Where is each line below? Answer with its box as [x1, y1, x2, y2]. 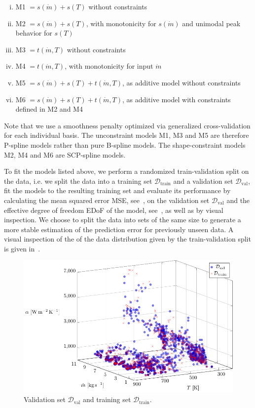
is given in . [4, 243, 40, 253]
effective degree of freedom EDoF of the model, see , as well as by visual [4, 204, 223, 215]
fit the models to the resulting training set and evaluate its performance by [4, 185, 231, 196]
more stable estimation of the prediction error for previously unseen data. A [4, 224, 234, 234]
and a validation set [173, 175, 233, 186]
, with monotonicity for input [65, 61, 153, 71]
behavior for [15, 28, 52, 38]
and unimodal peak [182, 18, 241, 28]
